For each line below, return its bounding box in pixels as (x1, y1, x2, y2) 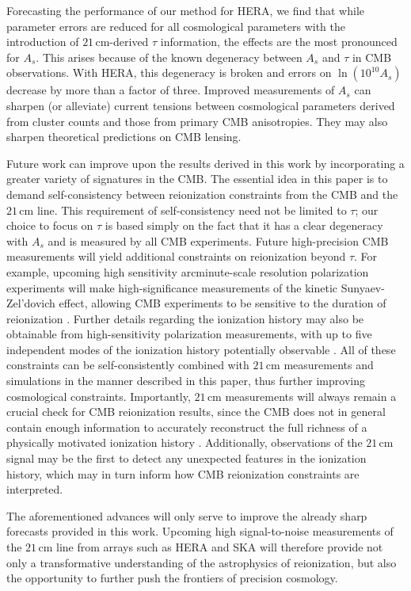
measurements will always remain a (225, 387, 397, 404)
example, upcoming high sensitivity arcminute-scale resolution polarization (6, 263, 369, 280)
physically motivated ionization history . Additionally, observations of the (6, 434, 363, 451)
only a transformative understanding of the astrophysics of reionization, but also (6, 554, 397, 570)
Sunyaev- (341, 279, 385, 295)
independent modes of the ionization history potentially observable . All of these (6, 341, 396, 357)
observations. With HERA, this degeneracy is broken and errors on (6, 64, 332, 81)
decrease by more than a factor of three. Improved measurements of (6, 82, 335, 98)
